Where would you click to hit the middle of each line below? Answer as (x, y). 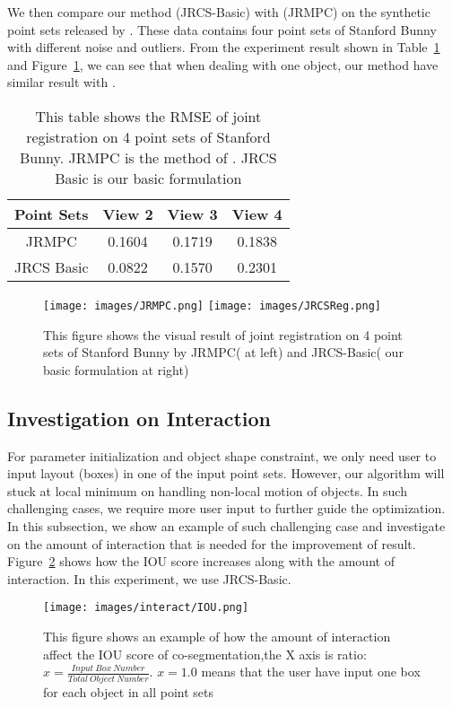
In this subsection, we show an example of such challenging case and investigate (226, 525)
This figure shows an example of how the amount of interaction (217, 637)
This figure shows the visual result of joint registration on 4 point (223, 334)
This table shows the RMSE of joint (148, 116)
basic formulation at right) (116, 369)
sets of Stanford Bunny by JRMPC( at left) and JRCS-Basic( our (223, 352)
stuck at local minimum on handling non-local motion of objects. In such (207, 490)
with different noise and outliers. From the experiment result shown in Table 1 (224, 47)
